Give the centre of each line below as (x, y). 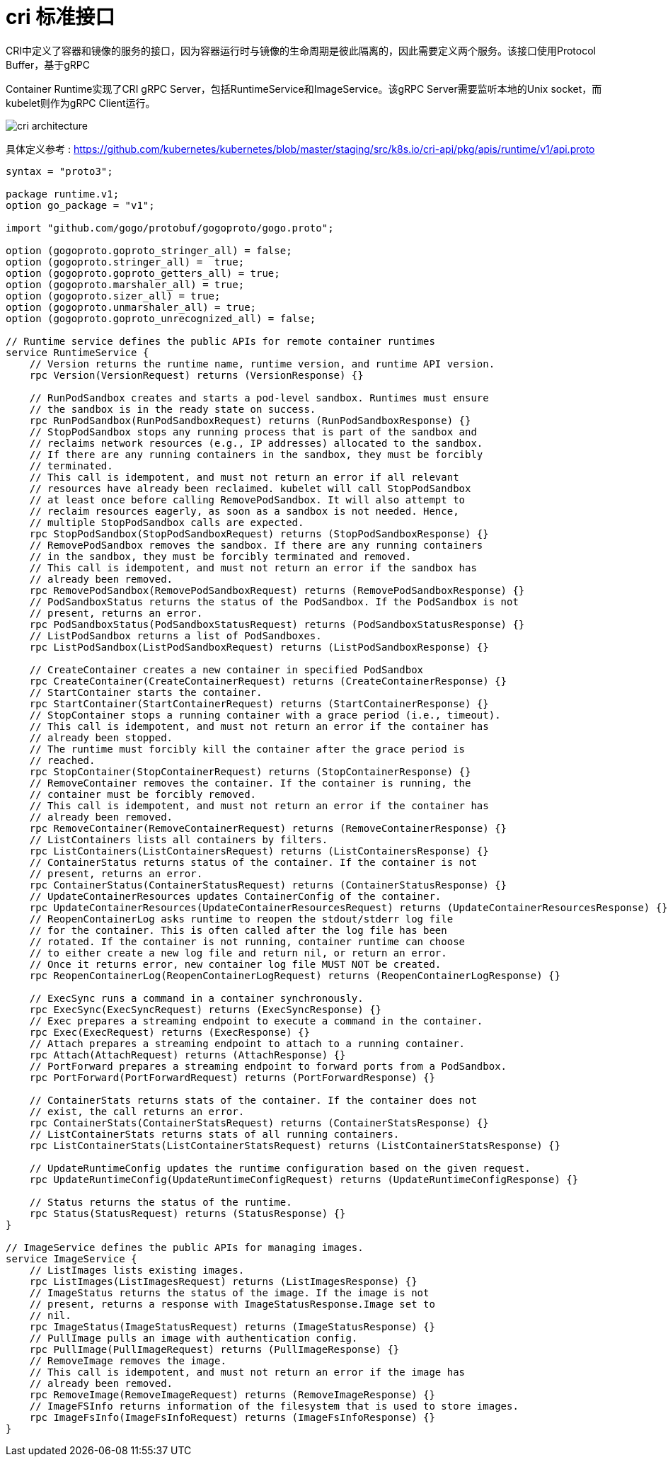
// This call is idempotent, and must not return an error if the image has (247, 1372)
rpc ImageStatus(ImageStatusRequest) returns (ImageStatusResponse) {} (232, 1326)
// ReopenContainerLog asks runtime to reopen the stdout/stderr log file (241, 919)
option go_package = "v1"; (80, 205)
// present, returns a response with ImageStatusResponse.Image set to (232, 1304)
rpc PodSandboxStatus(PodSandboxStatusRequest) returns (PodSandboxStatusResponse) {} (277, 624)
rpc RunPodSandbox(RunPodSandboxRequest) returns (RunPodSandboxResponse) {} (250, 420)
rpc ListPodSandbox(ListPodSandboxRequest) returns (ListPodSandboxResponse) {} (259, 647)
